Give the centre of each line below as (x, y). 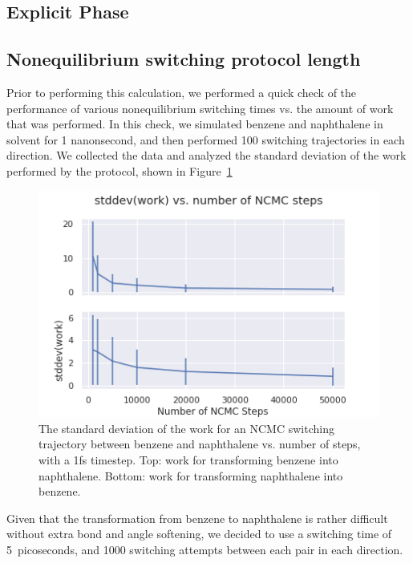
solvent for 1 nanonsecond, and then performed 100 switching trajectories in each (206, 139)
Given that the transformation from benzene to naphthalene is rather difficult (197, 518)
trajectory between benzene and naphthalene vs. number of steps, (200, 444)
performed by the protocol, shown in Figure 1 (119, 170)
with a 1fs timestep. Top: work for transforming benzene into (188, 459)
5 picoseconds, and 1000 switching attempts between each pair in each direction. (205, 549)
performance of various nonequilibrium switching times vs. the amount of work (200, 108)
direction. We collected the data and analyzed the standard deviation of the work (206, 155)
